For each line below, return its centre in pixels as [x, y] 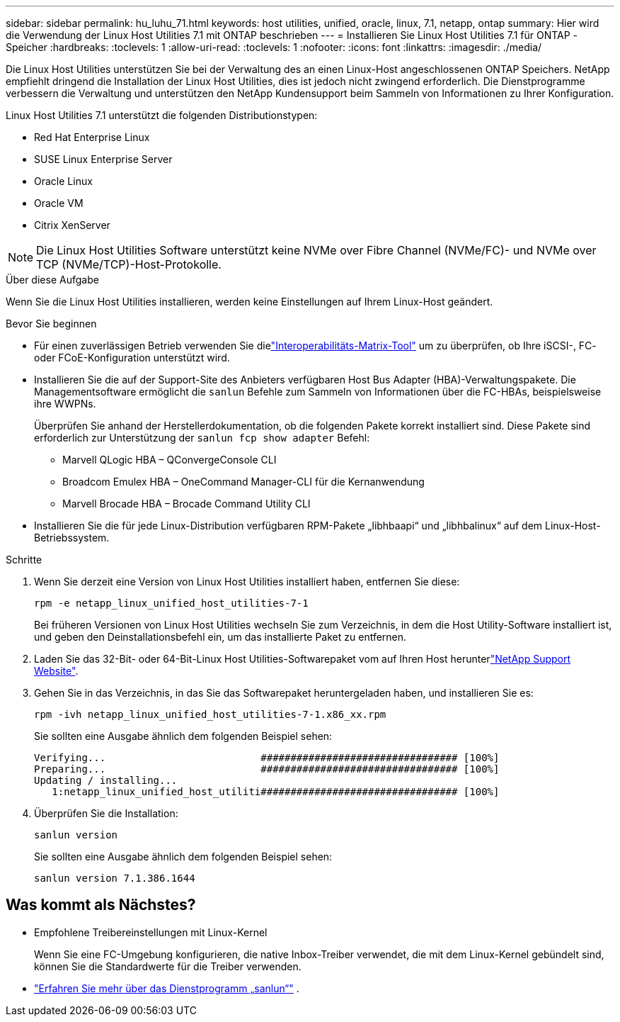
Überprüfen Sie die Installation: [106, 813]
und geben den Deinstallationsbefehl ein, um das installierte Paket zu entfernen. [220, 637]
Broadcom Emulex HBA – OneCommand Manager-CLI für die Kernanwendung [243, 482]
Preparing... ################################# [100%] [267, 769]
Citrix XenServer [72, 225]
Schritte [24, 560]
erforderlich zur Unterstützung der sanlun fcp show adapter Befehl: [202, 438]
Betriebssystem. [72, 538]
